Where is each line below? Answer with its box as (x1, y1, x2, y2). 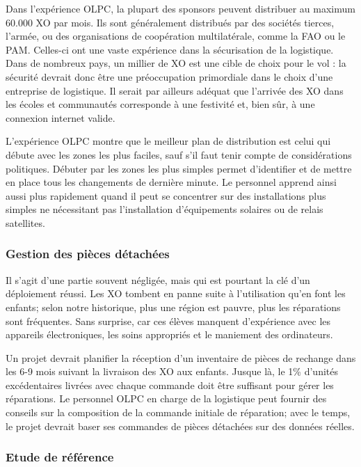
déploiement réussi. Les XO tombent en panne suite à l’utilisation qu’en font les (6, 286, 346, 301)
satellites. (6, 215, 45, 230)
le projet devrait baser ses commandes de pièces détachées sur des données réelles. (6, 418, 355, 433)
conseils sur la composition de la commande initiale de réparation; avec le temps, (6, 405, 351, 420)
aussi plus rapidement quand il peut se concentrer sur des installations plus (6, 188, 326, 203)
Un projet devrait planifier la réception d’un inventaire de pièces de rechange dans (6, 350, 356, 365)
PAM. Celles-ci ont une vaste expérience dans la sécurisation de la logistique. (6, 42, 334, 56)
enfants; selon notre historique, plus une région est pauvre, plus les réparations (6, 299, 341, 314)
